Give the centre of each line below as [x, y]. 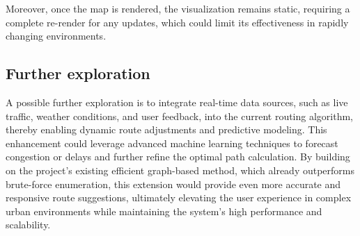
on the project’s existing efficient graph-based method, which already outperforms [180, 170]
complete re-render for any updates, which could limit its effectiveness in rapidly [177, 22]
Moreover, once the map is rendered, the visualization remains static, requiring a [178, 8]
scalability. [28, 225]
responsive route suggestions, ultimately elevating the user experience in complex [179, 197]
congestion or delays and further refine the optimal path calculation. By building [178, 157]
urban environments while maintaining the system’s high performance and [164, 211]
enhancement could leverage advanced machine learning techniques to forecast [172, 143]
